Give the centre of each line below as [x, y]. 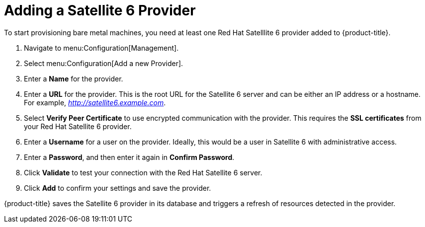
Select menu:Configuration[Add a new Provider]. [104, 63]
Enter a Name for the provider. [74, 78]
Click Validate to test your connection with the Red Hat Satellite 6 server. [143, 172]
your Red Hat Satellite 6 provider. [78, 126]
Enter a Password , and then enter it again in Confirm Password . [129, 157]
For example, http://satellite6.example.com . [95, 102]
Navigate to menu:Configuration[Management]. [101, 48]
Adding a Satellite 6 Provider [100, 10]
